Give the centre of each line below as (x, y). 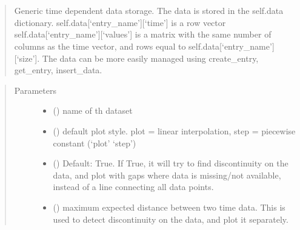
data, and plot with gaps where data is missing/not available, (167, 175)
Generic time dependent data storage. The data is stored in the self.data (149, 11)
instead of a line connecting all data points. (133, 187)
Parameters (35, 90)
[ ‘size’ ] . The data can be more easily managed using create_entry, (136, 58)
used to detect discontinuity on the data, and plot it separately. (171, 219)
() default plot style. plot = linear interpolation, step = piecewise (174, 130)
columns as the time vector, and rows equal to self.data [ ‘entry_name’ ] (144, 46)
